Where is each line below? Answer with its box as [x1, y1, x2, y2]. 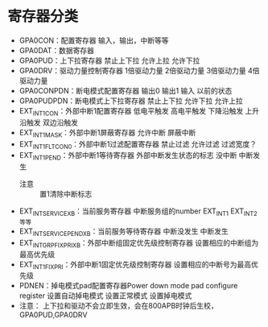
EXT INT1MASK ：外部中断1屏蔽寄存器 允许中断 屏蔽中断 [19, 127, 196, 139]
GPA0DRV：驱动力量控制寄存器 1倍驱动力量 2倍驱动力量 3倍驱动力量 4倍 [19, 65, 260, 75]
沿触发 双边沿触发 [19, 118, 78, 127]
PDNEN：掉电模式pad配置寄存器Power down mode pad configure [19, 281, 238, 291]
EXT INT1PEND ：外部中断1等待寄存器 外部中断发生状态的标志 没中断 [19, 151, 237, 162]
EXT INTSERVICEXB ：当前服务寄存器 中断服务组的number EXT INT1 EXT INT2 [19, 206, 258, 217]
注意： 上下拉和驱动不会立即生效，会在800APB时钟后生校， [19, 301, 218, 311]
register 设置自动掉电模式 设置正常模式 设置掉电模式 [19, 291, 192, 300]
